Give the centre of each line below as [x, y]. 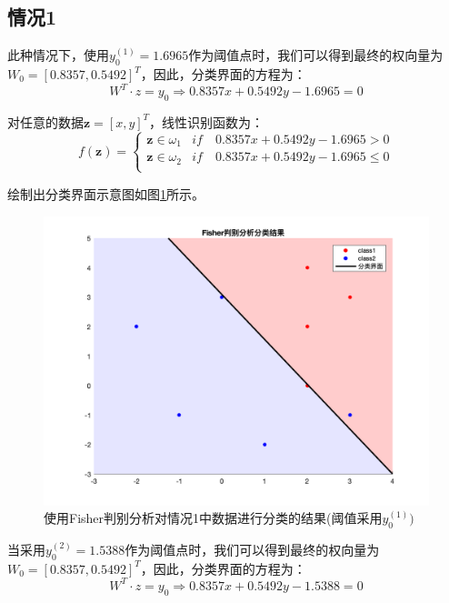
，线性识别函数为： [207, 121]
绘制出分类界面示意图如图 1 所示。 [106, 193]
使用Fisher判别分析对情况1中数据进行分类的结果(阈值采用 [213, 518]
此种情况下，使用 [58, 55]
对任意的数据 [45, 121]
